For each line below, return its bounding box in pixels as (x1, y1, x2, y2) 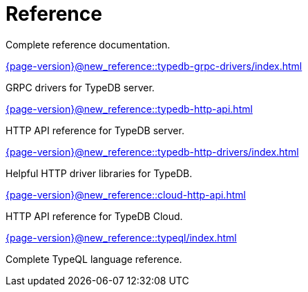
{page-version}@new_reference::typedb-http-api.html (6, 102, 253, 115)
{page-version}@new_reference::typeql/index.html (6, 231, 237, 244)
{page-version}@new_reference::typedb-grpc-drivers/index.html (6, 60, 302, 72)
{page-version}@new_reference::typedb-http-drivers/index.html (6, 145, 299, 158)
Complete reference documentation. (6, 38, 171, 51)
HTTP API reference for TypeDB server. (6, 124, 184, 136)
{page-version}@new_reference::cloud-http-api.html (6, 188, 246, 201)
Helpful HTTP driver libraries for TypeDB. (6, 167, 193, 179)
